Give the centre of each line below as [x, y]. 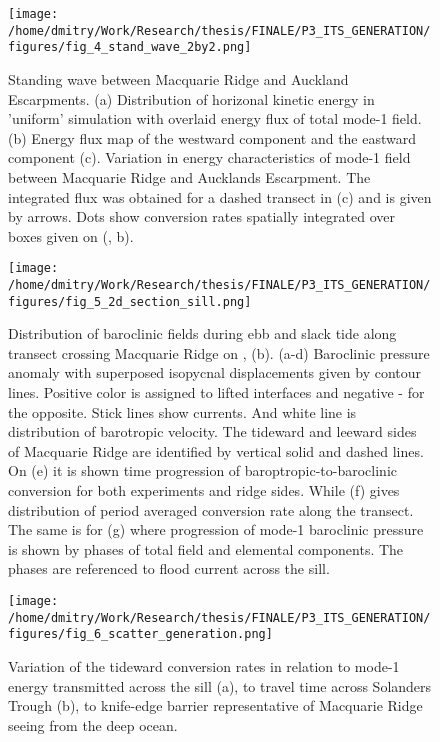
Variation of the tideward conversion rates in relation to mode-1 [204, 665]
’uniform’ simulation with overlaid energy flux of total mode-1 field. [215, 118]
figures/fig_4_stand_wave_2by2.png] [130, 47]
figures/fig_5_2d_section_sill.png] [130, 301]
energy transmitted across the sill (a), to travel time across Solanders [220, 685]
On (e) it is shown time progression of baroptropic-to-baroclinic [203, 470]
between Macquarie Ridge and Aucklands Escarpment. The [189, 176]
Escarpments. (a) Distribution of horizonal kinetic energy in [191, 98]
